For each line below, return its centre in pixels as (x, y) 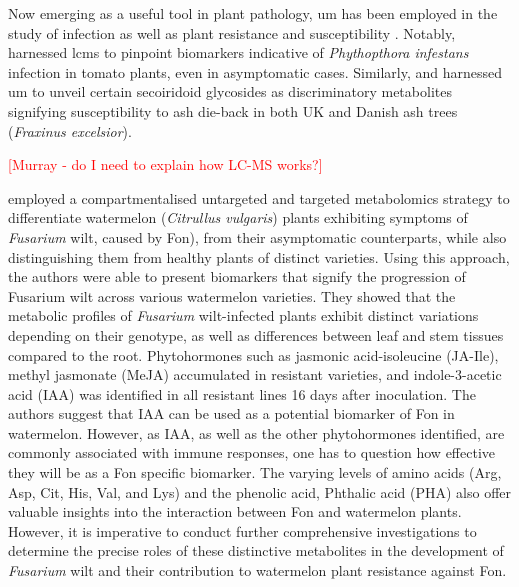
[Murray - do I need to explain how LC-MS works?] (165, 164)
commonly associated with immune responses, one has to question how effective (252, 452)
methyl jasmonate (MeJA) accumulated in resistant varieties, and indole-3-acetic (255, 374)
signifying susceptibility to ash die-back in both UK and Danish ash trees (233, 110)
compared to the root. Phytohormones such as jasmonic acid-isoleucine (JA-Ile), (253, 354)
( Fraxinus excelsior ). (70, 130)
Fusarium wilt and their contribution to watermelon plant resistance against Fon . (257, 570)
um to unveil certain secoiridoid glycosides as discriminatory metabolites (230, 91)
